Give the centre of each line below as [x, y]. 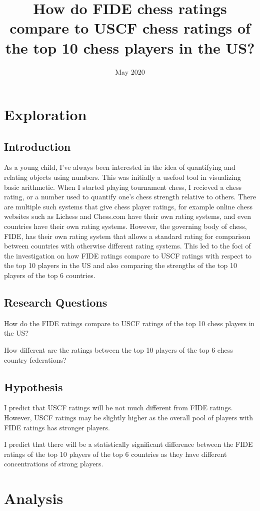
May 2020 [130, 71]
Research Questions [56, 302]
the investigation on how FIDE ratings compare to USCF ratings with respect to [128, 255]
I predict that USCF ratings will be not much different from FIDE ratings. [118, 408]
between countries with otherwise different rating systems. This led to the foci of [127, 246]
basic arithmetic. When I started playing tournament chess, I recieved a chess [123, 187]
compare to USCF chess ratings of [130, 28]
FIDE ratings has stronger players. [57, 427]
